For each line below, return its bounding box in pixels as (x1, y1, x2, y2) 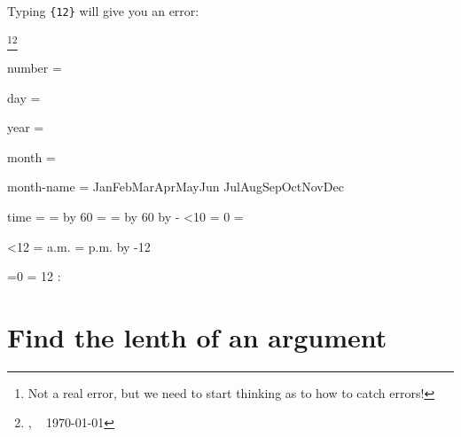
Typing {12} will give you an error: (7, 2, 199, 20)
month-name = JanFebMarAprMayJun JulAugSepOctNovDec (7, 177, 344, 196)
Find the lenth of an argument (7, 318, 387, 355)
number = (7, 58, 62, 76)
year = (7, 118, 44, 137)
